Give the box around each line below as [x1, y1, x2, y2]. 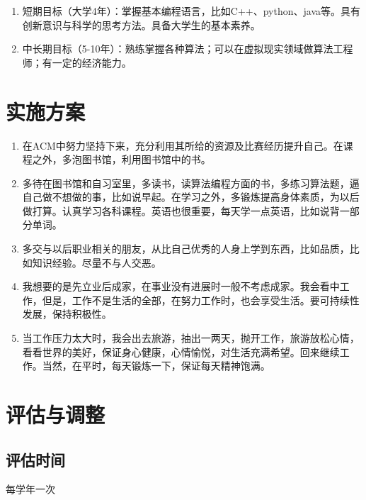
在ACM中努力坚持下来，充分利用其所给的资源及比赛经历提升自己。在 [22, 138, 343, 152]
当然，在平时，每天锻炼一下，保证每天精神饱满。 [42, 358, 270, 373]
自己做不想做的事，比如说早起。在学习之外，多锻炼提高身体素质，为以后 [22, 189, 360, 204]
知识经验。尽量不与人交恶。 [32, 255, 161, 270]
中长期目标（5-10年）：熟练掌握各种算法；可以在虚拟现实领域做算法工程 [22, 41, 353, 56]
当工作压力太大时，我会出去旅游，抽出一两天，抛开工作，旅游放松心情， [22, 330, 360, 345]
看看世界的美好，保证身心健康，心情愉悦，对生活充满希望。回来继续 [22, 344, 340, 359]
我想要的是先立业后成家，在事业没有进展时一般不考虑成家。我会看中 [22, 279, 340, 294]
